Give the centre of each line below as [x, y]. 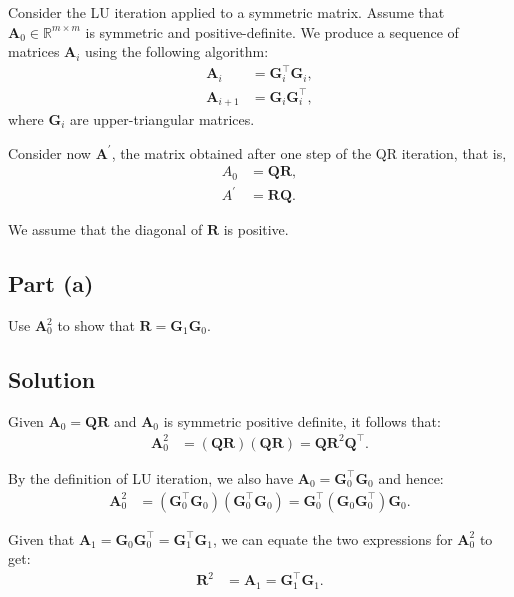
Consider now [49, 152]
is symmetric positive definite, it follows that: [302, 420]
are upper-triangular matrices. [162, 119]
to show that [96, 325]
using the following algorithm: [177, 51]
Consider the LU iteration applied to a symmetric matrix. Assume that [226, 12]
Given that [41, 538]
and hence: [411, 477]
